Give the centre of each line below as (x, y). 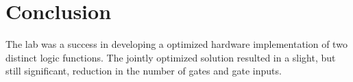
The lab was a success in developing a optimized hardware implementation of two (176, 44)
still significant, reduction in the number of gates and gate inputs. (144, 71)
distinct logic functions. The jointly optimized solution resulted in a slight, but (171, 57)
